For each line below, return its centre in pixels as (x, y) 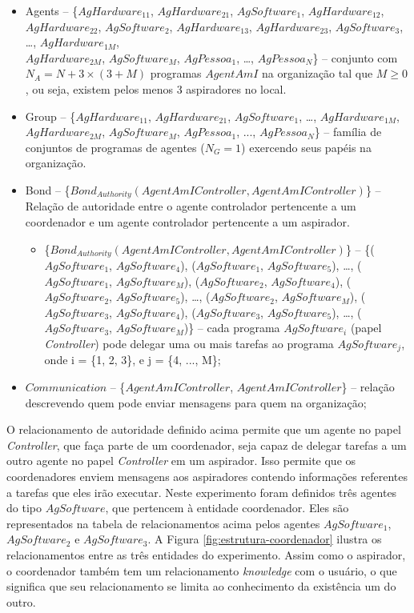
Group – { (50, 116)
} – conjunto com (355, 57)
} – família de (348, 132)
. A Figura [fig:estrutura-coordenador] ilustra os (265, 539)
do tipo (24, 508)
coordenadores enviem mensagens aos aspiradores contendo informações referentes (207, 477)
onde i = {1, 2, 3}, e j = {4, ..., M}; (133, 360)
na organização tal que (318, 73)
